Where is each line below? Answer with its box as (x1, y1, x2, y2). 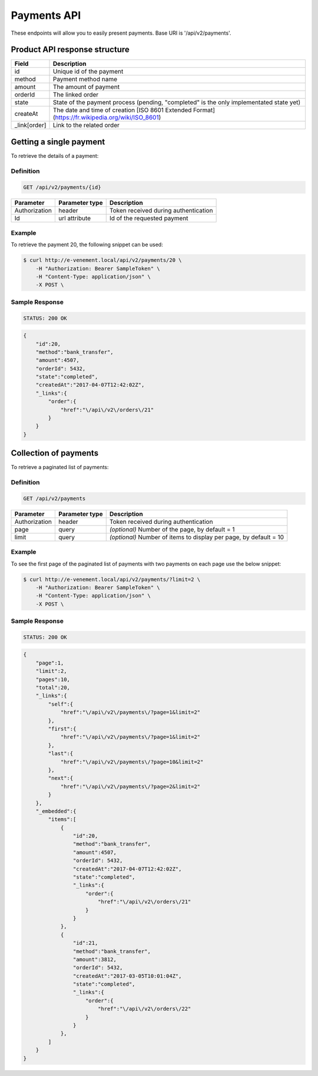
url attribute (58, 214, 91, 222)
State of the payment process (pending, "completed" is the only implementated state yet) (53, 98, 301, 107)
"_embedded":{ (35, 808, 77, 815)
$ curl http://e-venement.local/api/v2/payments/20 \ (23, 257, 182, 264)
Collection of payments (11, 448, 99, 459)
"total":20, (35, 685, 71, 691)
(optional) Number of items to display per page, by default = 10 (109, 533, 284, 541)
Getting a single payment (11, 137, 105, 147)
